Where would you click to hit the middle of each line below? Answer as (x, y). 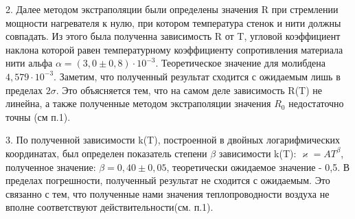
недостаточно (316, 103)
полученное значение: (51, 166)
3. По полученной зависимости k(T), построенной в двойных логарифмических (173, 140)
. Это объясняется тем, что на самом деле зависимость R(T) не (189, 90)
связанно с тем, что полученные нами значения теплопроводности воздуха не (168, 193)
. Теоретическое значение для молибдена (241, 63)
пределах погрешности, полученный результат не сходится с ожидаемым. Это (168, 180)
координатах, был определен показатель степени (106, 153)
